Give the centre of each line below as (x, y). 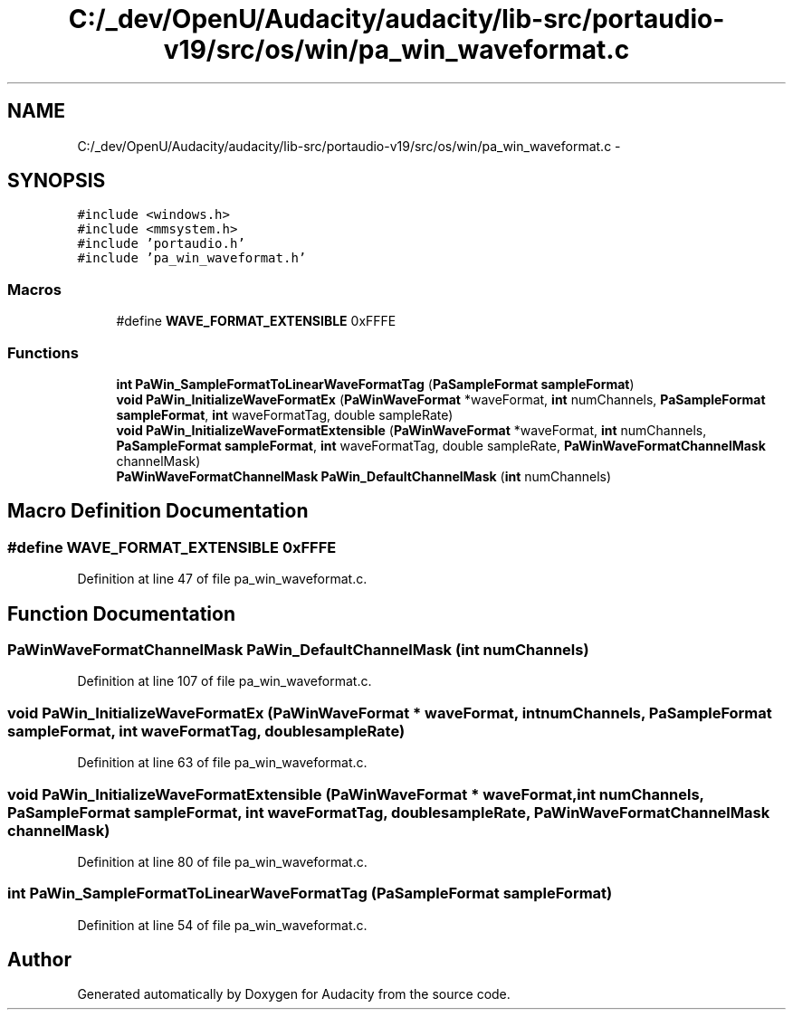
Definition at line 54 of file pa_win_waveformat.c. (222, 925)
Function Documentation (121, 613)
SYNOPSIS (57, 181)
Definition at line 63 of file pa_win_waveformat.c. (222, 763)
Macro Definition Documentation (158, 511)
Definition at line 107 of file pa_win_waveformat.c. (225, 681)
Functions (43, 352)
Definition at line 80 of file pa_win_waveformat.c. (222, 861)
